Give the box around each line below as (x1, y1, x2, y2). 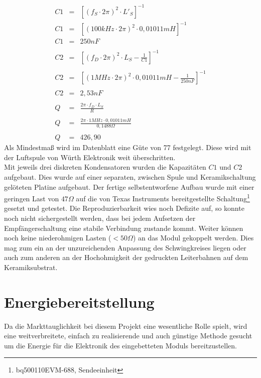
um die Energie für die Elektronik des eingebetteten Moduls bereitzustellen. (4, 340, 237, 350)
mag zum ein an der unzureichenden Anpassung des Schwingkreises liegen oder (4, 242, 246, 253)
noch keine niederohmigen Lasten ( (4, 232, 111, 243)
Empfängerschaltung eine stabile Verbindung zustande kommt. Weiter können (4, 222, 243, 233)
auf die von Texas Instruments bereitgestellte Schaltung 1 (76, 192, 250, 203)
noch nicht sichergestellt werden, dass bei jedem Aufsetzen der (4, 212, 196, 223)
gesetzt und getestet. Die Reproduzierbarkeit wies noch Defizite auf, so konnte (4, 203, 244, 213)
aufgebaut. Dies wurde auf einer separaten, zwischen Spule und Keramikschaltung (4, 171, 256, 182)
